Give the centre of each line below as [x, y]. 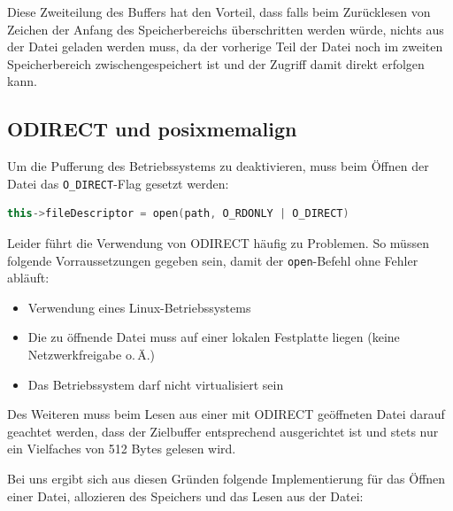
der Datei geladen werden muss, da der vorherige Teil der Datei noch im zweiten [225, 46]
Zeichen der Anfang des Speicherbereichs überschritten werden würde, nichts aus [226, 29]
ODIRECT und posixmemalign [152, 129]
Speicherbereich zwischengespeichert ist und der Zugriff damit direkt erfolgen [216, 63]
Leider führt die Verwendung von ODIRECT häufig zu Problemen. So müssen [218, 243]
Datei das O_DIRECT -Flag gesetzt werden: [118, 183]
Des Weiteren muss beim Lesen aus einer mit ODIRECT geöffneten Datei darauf [226, 414]
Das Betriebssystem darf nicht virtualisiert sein [156, 384]
